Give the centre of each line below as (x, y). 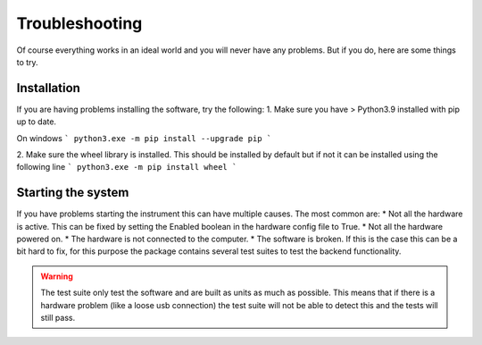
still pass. (58, 318)
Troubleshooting (79, 23)
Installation (48, 88)
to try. (28, 62)
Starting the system (73, 193)
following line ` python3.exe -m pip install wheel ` (127, 167)
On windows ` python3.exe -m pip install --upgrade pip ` (144, 138)
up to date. (37, 122)
